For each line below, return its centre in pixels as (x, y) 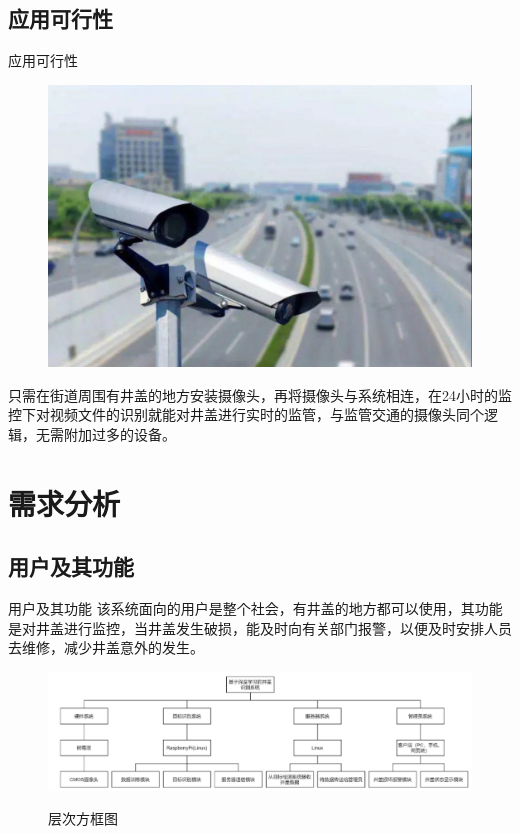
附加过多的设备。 (119, 433)
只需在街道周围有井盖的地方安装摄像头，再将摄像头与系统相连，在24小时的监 (260, 394)
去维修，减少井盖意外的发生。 (106, 647)
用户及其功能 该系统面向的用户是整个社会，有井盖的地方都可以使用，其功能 (255, 608)
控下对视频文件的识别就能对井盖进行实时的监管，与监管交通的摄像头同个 (246, 414)
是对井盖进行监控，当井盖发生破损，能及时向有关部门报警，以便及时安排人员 (260, 627)
